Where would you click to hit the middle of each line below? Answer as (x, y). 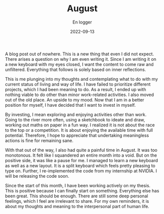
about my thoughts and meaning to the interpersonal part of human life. (77, 206)
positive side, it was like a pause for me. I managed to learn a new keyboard (82, 160)
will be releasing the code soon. (37, 176)
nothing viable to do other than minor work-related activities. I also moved (80, 95)
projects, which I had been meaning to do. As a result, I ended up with (76, 89)
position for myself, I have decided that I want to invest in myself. (70, 105)
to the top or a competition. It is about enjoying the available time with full (79, 130)
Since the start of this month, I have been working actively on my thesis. (78, 185)
